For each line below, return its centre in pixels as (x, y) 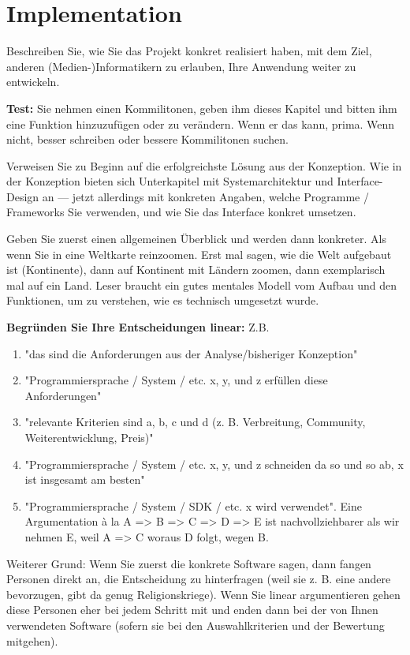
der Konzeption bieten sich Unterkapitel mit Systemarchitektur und (170, 181)
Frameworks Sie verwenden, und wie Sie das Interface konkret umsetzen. (181, 212)
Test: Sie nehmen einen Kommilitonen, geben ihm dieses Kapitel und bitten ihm (202, 108)
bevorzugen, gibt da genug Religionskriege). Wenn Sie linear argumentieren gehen (203, 594)
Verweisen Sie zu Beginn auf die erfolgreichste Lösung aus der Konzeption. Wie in (204, 165)
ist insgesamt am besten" (85, 479)
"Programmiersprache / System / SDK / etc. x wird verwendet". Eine (193, 505)
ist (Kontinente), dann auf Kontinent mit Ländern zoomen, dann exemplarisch (196, 269)
